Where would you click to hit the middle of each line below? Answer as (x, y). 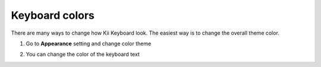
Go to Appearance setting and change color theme (89, 43)
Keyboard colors (53, 15)
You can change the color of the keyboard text (83, 54)
